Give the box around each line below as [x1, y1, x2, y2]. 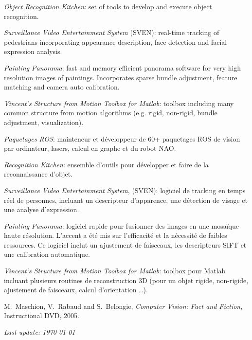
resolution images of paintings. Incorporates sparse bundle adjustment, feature [4, 72, 237, 82]
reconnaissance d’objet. [4, 169, 72, 179]
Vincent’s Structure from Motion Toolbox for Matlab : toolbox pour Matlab [4, 266, 226, 276]
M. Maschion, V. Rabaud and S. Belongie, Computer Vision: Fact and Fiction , [4, 301, 243, 311]
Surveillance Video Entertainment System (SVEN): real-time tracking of [4, 27, 219, 37]
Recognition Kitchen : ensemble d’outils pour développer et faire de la [4, 159, 209, 169]
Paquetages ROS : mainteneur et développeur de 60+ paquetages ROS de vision [4, 133, 240, 143]
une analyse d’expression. [4, 204, 79, 215]
